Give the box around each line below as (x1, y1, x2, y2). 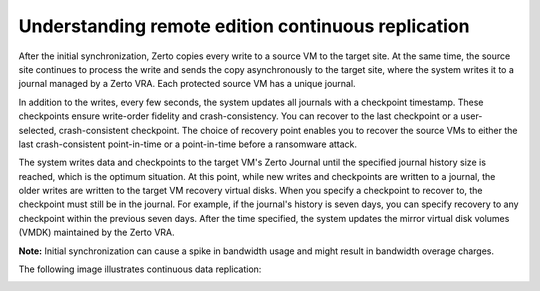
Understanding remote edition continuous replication (18, 15, 470, 37)
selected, (18, 124, 57, 136)
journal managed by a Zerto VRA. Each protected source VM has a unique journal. (18, 78, 356, 90)
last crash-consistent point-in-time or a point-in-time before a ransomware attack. (18, 138, 358, 150)
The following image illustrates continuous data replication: (18, 263, 262, 275)
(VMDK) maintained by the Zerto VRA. (18, 226, 175, 239)
